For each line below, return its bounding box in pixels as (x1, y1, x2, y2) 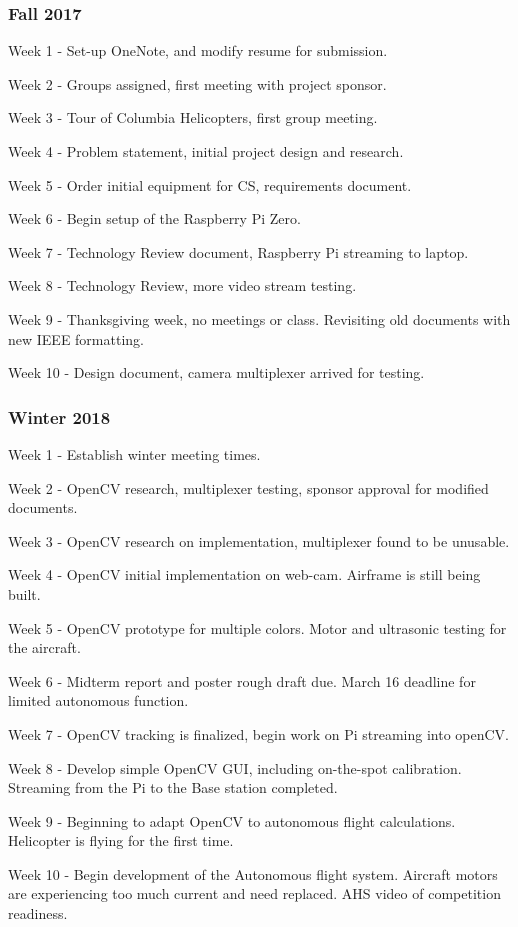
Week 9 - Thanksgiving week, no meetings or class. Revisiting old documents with (8, 308, 511, 329)
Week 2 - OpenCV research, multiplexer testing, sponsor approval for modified (8, 477, 489, 498)
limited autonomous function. (8, 690, 189, 711)
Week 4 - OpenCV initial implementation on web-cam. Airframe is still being (8, 564, 481, 585)
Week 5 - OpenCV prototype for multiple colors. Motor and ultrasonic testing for (8, 617, 507, 638)
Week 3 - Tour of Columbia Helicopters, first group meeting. (8, 107, 378, 128)
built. (8, 583, 41, 604)
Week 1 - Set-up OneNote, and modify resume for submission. (8, 40, 388, 61)
